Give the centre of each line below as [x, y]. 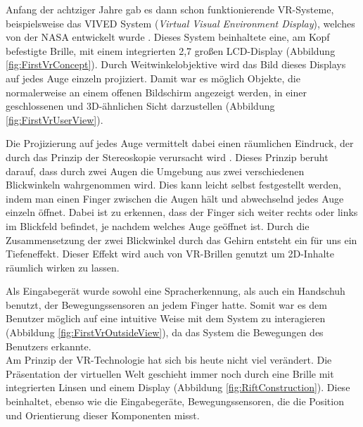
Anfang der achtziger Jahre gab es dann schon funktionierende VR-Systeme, [170, 9]
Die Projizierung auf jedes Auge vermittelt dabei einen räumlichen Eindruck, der [180, 143]
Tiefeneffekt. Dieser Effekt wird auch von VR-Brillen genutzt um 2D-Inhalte [170, 254]
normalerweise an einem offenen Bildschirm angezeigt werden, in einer [156, 92]
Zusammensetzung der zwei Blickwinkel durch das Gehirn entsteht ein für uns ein [181, 240]
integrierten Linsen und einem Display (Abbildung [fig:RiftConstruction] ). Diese [178, 387]
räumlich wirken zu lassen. [63, 267]
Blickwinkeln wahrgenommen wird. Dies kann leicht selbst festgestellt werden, [173, 185]
